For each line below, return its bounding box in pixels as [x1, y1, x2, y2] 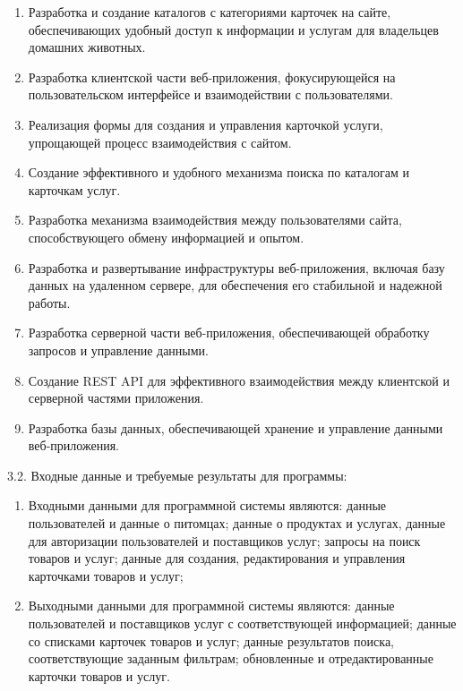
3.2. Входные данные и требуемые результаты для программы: [7, 465, 347, 484]
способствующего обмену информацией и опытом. [28, 227, 304, 246]
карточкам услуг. [28, 180, 121, 199]
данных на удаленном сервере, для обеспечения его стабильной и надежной [28, 276, 442, 294]
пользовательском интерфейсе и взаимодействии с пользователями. [28, 85, 393, 104]
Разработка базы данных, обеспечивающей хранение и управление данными [28, 418, 443, 437]
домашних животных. [28, 38, 146, 56]
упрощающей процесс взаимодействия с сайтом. [28, 132, 292, 151]
